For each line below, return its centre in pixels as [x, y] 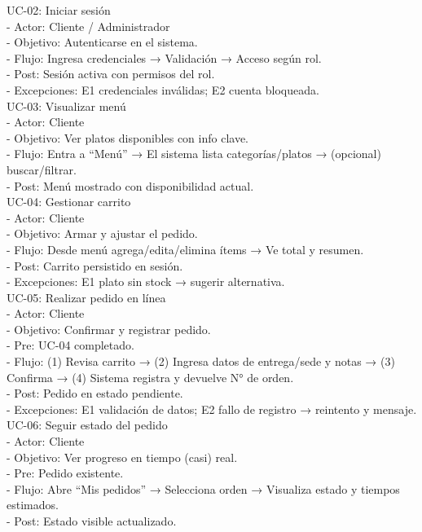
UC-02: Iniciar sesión [59, 10]
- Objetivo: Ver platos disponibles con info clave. [128, 137]
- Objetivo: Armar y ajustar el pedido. [102, 233]
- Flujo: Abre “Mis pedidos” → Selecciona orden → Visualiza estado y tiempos [203, 488]
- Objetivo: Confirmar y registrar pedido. [109, 329]
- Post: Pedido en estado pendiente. [95, 393]
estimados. [33, 505]
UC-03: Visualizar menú [66, 106]
